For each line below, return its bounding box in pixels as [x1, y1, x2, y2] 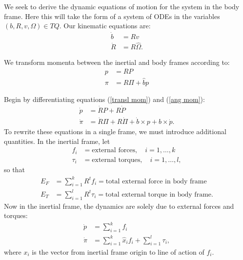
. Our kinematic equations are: [59, 20, 151, 31]
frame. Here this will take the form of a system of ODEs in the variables [4, 11, 220, 21]
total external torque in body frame [105, 191, 212, 198]
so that [4, 164, 25, 175]
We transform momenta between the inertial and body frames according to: [4, 57, 230, 67]
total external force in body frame [105, 178, 207, 185]
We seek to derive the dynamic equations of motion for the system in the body [4, 1, 240, 11]
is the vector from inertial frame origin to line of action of [32, 246, 204, 257]
